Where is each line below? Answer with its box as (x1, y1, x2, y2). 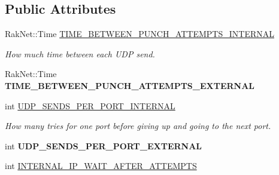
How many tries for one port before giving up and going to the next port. (5, 119, 271, 132)
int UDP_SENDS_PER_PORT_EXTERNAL (5, 139, 202, 152)
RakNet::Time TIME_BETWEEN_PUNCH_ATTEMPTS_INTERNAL (5, 27, 274, 40)
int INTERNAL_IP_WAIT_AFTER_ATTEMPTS (5, 159, 197, 172)
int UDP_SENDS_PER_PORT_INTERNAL (5, 99, 175, 112)
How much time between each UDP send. (5, 47, 155, 60)
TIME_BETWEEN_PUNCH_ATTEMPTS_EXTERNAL (5, 79, 255, 91)
